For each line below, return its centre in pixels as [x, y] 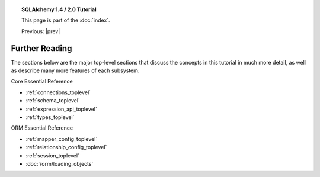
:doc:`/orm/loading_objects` [60, 163]
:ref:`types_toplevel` [50, 117]
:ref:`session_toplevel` [53, 155]
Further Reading [41, 48]
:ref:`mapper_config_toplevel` [62, 139]
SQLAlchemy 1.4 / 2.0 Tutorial [59, 9]
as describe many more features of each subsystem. [75, 70]
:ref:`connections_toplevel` [58, 92]
